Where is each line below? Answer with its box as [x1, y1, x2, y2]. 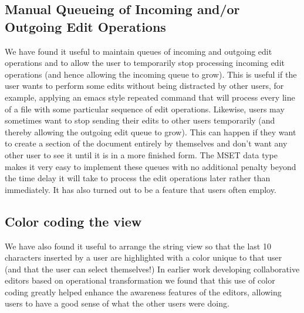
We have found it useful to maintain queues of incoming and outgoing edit [5, 45, 272, 57]
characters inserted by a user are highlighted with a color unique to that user [5, 251, 282, 264]
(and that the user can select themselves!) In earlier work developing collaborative [5, 262, 300, 275]
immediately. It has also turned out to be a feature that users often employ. [5, 183, 276, 195]
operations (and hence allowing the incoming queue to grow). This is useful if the [5, 68, 297, 80]
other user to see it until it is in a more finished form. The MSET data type [5, 148, 278, 161]
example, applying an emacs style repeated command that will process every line [5, 91, 295, 103]
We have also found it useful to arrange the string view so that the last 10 [5, 239, 271, 252]
